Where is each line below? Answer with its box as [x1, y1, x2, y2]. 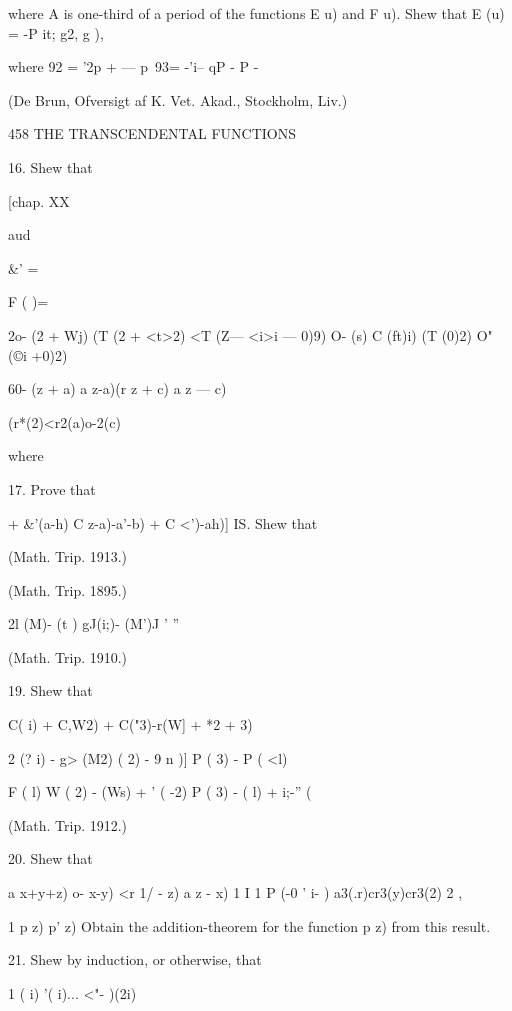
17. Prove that [8, 478, 96, 499]
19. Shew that [8, 680, 93, 701]
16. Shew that [8, 156, 93, 177]
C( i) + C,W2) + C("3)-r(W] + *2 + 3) [8, 714, 253, 735]
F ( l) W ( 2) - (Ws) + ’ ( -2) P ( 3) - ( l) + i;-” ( [8, 781, 312, 802]
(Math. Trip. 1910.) [8, 646, 128, 667]
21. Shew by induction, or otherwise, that [8, 949, 262, 970]
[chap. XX [8, 190, 70, 211]
